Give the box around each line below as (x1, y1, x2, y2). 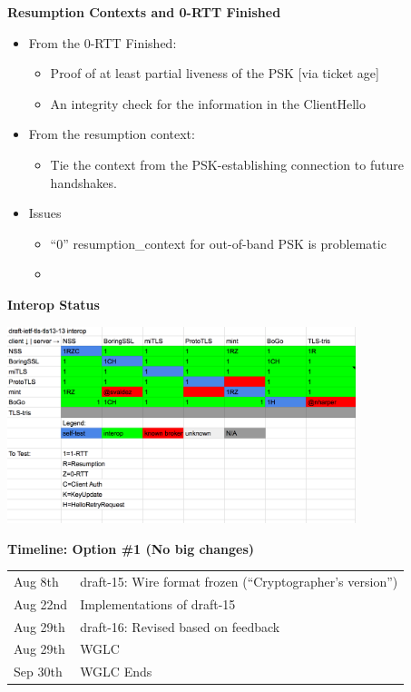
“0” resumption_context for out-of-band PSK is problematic (50, 233, 387, 252)
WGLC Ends (80, 662, 152, 681)
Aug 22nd (14, 594, 68, 613)
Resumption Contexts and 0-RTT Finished (7, 3, 281, 21)
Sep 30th (14, 662, 63, 681)
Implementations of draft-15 (80, 594, 236, 613)
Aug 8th (14, 571, 59, 590)
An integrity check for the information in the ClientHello (50, 94, 367, 113)
